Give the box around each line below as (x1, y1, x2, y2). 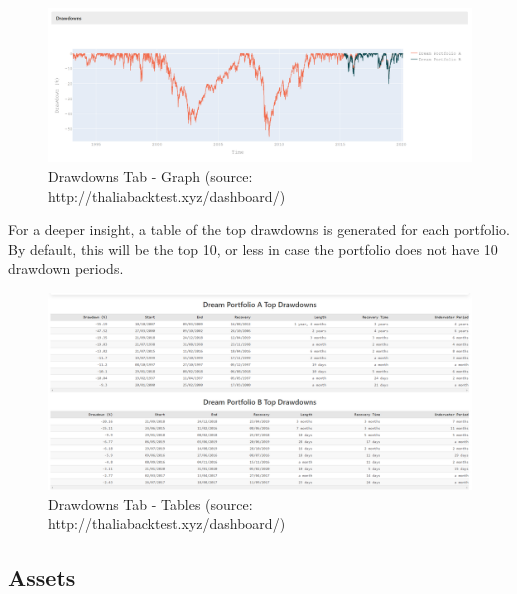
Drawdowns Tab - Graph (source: (48, 166, 253, 187)
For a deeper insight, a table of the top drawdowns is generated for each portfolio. (8, 219, 510, 240)
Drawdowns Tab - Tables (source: (48, 493, 253, 514)
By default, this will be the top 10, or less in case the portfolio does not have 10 (8, 238, 498, 259)
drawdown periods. (8, 258, 124, 279)
